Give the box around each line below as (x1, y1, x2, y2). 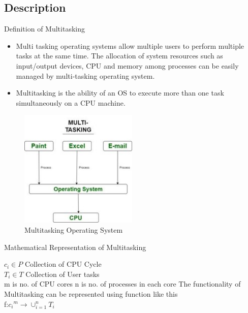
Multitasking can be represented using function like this (4, 288, 178, 299)
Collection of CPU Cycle (24, 259, 102, 269)
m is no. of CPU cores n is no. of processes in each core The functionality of (4, 278, 241, 289)
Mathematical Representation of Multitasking (4, 241, 146, 252)
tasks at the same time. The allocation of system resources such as (16, 50, 223, 61)
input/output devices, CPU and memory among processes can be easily (16, 60, 239, 71)
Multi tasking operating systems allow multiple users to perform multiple (16, 40, 244, 51)
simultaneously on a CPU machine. (16, 97, 126, 108)
